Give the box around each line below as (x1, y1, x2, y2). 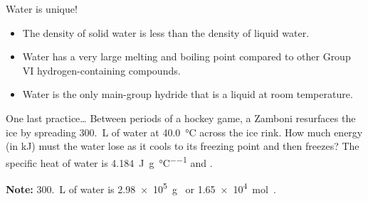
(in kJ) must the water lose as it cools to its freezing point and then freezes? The (6, 138, 359, 153)
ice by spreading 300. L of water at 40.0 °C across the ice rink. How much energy (6, 124, 363, 139)
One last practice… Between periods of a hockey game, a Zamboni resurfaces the (6, 110, 356, 125)
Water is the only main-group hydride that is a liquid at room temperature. (22, 87, 353, 102)
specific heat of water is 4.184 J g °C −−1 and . (6, 153, 213, 170)
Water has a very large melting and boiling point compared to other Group (22, 49, 351, 64)
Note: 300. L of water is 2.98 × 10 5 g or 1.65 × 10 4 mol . (6, 180, 276, 196)
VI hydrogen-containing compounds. (22, 63, 181, 77)
